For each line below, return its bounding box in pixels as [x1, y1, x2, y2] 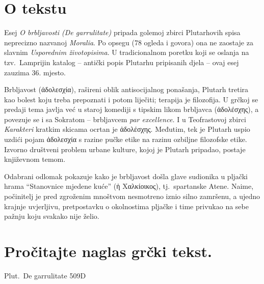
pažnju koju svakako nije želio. [4, 211, 99, 221]
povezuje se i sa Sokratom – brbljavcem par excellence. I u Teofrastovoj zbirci [4, 113, 246, 124]
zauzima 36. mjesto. [4, 67, 66, 77]
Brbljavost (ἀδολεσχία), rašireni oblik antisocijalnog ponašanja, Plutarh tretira [4, 84, 249, 95]
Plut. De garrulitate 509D [4, 270, 86, 280]
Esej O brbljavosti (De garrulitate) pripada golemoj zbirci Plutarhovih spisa [4, 27, 241, 38]
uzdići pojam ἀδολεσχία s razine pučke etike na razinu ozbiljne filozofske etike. [4, 134, 247, 145]
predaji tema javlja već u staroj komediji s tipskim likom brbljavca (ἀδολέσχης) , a [4, 104, 259, 115]
